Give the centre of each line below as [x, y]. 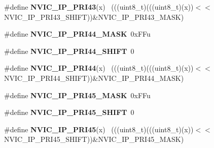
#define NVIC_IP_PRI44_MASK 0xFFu [77, 34]
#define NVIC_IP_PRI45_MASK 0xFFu [77, 95]
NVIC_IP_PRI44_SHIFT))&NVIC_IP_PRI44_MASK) [94, 78]
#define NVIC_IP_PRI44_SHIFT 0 [69, 51]
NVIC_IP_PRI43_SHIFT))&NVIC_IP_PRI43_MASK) [94, 17]
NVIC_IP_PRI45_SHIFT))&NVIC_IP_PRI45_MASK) [94, 139]
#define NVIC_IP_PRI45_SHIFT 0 [69, 112]
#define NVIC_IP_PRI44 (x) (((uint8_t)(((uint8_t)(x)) [99, 68]
